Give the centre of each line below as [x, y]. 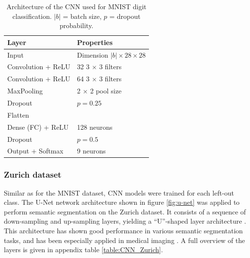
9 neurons [91, 151]
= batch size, [82, 16]
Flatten [18, 114]
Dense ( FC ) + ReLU [38, 127]
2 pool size [106, 91]
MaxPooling [25, 91]
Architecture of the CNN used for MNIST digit [76, 6]
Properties [95, 42]
